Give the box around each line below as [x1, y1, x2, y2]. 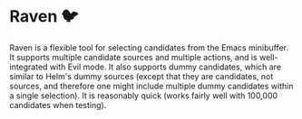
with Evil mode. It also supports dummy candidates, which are [49, 61, 282, 72]
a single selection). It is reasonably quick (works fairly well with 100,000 [9, 90, 278, 101]
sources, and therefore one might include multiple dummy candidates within [9, 80, 294, 91]
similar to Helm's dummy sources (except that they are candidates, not [9, 70, 274, 81]
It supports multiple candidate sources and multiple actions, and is [9, 51, 258, 62]
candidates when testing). [9, 99, 107, 110]
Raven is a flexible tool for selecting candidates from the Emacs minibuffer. [9, 41, 288, 53]
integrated [9, 61, 48, 72]
